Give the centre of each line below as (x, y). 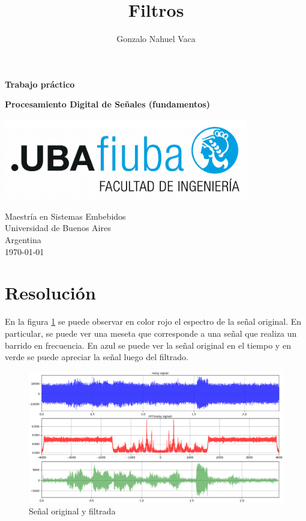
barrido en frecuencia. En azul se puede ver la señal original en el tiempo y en (148, 345)
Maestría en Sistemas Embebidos (65, 216)
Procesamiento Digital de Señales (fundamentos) (107, 104)
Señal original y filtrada (72, 511)
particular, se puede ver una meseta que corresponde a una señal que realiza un (151, 333)
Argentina (23, 240)
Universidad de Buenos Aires (58, 228)
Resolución (50, 293)
